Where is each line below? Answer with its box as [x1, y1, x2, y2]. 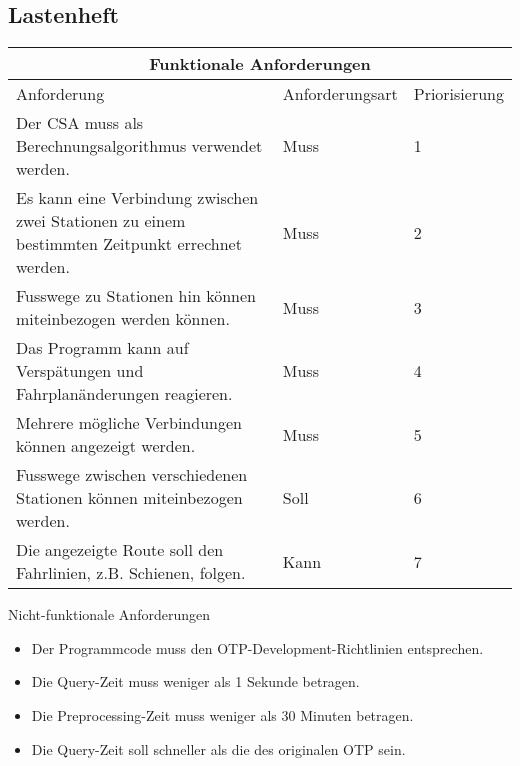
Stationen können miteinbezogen [16, 486, 243, 510]
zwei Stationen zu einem [16, 209, 186, 233]
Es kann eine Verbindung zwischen [16, 186, 259, 210]
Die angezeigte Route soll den [16, 538, 224, 562]
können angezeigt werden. [16, 434, 196, 458]
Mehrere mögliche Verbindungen [16, 411, 242, 435]
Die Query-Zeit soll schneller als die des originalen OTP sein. [31, 738, 406, 759]
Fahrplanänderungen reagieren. [16, 382, 233, 406]
